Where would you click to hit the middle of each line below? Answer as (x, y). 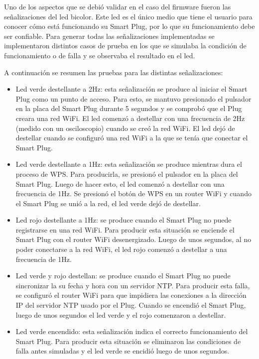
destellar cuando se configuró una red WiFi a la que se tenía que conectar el (132, 138)
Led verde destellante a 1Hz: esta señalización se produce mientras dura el (129, 164)
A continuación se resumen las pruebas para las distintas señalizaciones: (114, 72)
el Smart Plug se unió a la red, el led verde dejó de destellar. (108, 203)
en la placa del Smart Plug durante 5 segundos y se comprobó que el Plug (129, 108)
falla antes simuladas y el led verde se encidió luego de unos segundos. (123, 351)
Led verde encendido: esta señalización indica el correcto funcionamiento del (132, 331)
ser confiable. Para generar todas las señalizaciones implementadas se (109, 36)
